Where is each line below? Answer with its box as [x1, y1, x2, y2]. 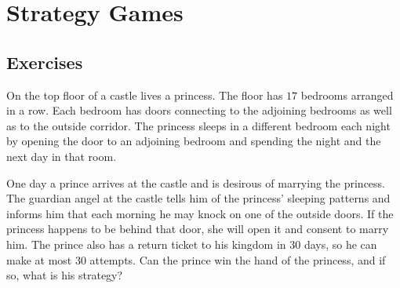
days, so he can [304, 235, 377, 252]
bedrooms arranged [300, 86, 394, 103]
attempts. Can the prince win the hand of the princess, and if [89, 251, 386, 268]
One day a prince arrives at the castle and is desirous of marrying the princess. [6, 174, 386, 191]
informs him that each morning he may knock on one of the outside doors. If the [6, 205, 394, 221]
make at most [6, 251, 72, 268]
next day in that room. [6, 148, 117, 164]
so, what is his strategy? [6, 267, 123, 283]
